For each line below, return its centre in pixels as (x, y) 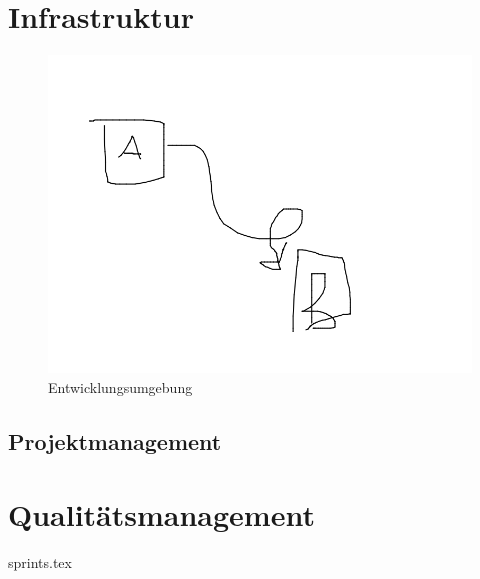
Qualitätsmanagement (161, 514)
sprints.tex (40, 562)
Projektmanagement (115, 440)
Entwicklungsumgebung (120, 386)
